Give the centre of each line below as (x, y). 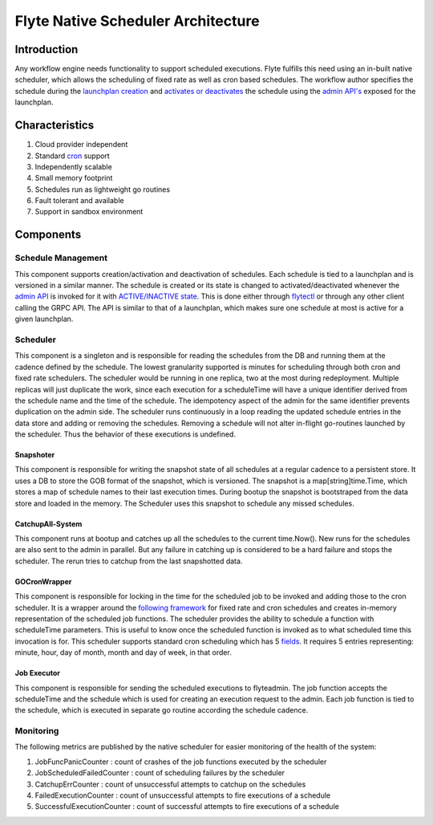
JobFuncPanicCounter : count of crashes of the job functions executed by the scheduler (181, 762)
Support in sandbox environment (89, 212)
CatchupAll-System (49, 524)
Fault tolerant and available (79, 201)
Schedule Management (61, 258)
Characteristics (55, 126)
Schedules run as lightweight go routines (103, 189)
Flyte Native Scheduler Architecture (137, 21)
